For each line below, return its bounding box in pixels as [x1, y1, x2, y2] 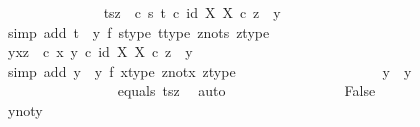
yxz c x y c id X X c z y [7, 41, 193, 62]
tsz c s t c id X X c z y [103, 2, 281, 22]
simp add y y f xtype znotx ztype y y [7, 60, 412, 81]
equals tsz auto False [117, 80, 376, 101]
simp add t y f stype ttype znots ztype [7, 21, 270, 42]
